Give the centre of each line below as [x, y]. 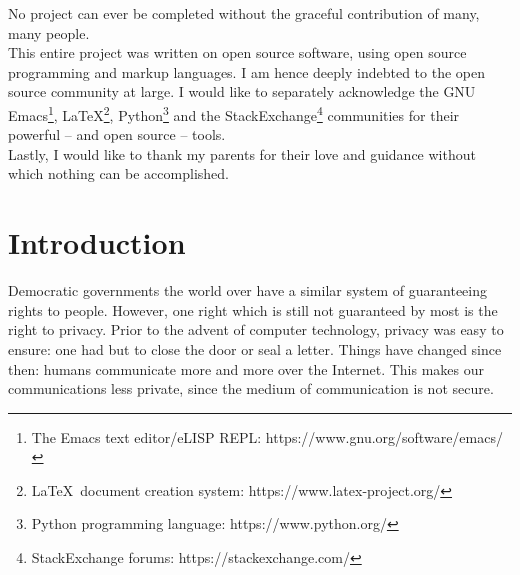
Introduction [97, 242]
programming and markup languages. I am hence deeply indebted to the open [246, 71]
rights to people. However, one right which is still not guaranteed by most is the [253, 309]
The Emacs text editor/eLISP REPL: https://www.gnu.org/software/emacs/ [267, 436]
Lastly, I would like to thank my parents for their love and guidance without [242, 153]
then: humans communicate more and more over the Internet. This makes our [246, 368]
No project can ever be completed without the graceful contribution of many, [244, 13]
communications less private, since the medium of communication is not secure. [251, 388]
